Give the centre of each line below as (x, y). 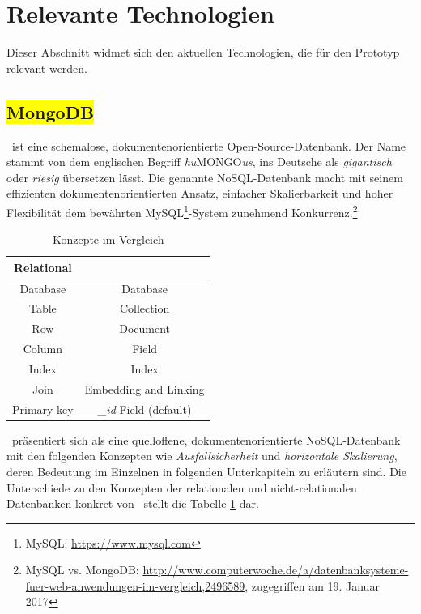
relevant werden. (47, 68)
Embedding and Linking (145, 388)
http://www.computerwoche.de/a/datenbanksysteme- (276, 570)
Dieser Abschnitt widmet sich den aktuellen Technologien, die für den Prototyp (203, 52)
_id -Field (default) (145, 409)
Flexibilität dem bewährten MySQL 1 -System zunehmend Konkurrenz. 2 (182, 211)
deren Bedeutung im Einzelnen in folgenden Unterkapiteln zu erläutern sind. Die (206, 471)
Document (145, 328)
